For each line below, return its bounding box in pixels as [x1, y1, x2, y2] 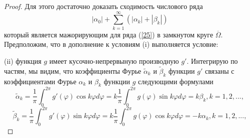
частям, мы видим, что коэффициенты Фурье [4, 65, 141, 76]
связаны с [204, 65, 234, 76]
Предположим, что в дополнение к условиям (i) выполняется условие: [4, 39, 218, 49]
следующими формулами [137, 76, 213, 86]
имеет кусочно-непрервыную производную [49, 55, 179, 66]
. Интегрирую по [186, 55, 238, 66]
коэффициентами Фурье [4, 76, 76, 86]
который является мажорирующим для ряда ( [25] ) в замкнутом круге [4, 29, 213, 39]
